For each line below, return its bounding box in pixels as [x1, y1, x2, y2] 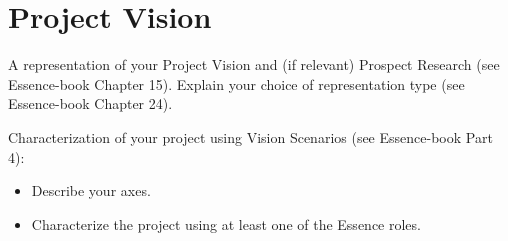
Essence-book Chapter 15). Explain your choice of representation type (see [8, 73, 465, 94]
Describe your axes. [31, 180, 151, 201]
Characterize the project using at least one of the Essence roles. [31, 213, 421, 234]
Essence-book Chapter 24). [8, 93, 173, 114]
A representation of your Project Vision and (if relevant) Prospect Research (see [8, 54, 500, 75]
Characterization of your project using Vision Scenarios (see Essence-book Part [8, 126, 493, 147]
